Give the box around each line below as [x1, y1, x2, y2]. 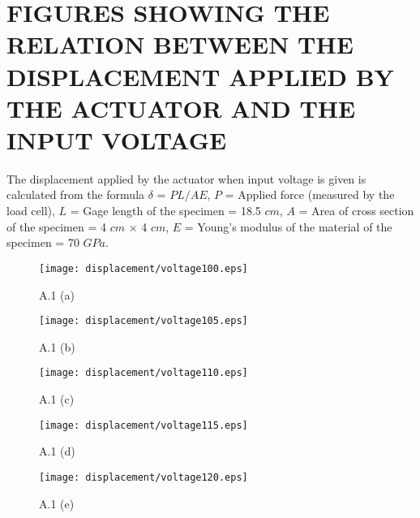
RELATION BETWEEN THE [6, 28, 354, 61]
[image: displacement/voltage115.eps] [39, 419, 248, 431]
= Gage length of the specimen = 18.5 [70, 202, 261, 219]
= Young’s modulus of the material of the [184, 218, 392, 235]
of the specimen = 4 [6, 218, 106, 235]
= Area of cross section [298, 202, 414, 219]
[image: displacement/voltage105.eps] [39, 315, 248, 327]
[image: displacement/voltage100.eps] [39, 262, 248, 274]
